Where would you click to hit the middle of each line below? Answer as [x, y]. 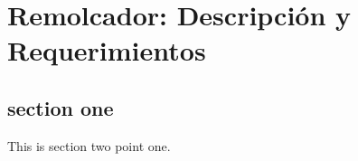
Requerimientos [107, 50]
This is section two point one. [89, 145]
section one [61, 107]
